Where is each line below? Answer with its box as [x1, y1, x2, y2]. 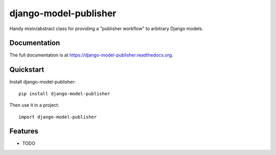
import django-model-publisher [18, 114, 97, 120]
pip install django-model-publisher [18, 91, 110, 96]
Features [9, 127, 38, 136]
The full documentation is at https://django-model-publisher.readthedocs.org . [9, 52, 173, 58]
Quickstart [9, 65, 44, 74]
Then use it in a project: [9, 102, 59, 108]
